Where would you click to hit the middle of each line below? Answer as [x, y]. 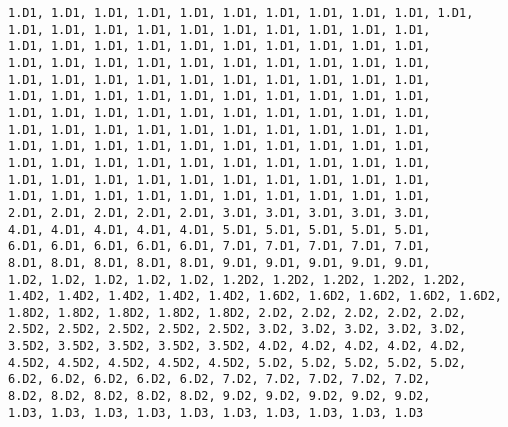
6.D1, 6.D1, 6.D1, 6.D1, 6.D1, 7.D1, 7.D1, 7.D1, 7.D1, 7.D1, [219, 246]
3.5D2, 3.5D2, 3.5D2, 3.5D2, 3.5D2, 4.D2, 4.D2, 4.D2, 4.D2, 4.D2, [237, 346]
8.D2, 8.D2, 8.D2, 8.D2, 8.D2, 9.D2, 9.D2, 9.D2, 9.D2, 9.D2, [219, 396]
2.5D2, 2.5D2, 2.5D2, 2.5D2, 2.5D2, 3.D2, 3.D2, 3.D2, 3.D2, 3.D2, [237, 329]
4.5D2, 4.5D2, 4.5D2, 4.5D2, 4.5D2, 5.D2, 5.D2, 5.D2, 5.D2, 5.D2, [237, 362]
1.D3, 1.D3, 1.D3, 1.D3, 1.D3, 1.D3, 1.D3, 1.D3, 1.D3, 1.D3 [216, 412]
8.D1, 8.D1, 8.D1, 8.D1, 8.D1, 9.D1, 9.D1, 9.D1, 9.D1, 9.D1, [219, 262]
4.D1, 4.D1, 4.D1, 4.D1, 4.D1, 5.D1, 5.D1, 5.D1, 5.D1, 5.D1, [219, 229]
